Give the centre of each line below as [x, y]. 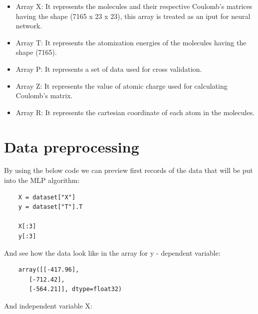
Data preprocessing [72, 146]
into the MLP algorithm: [42, 180]
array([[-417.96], [49, 270]
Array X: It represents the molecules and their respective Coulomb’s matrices [134, 6]
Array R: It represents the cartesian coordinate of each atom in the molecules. [135, 112]
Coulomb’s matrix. [44, 95]
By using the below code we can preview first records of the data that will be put [129, 170]
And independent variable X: [48, 306]
